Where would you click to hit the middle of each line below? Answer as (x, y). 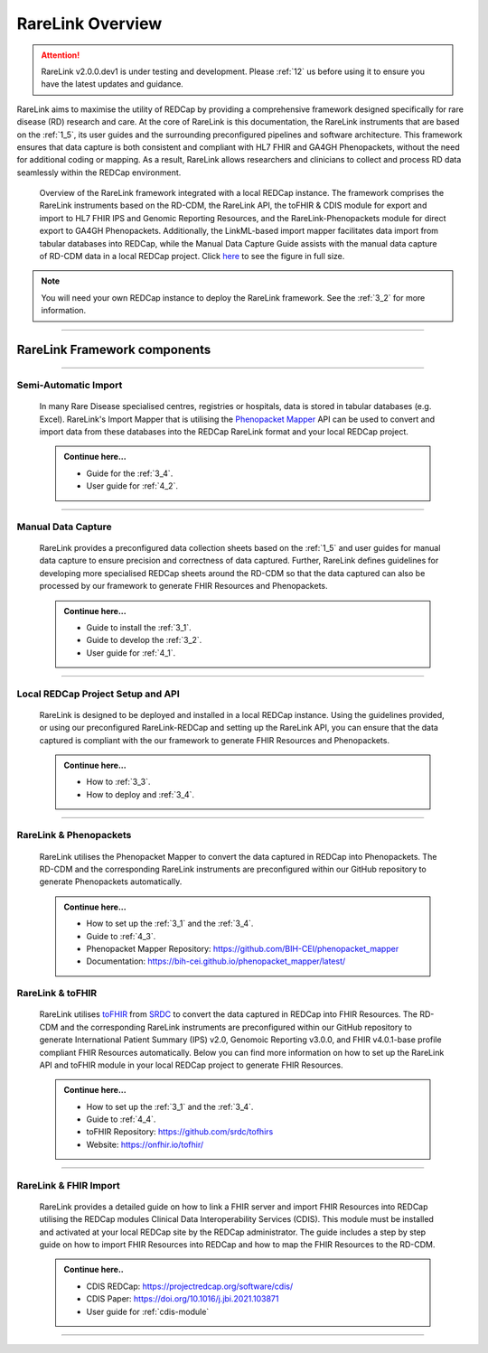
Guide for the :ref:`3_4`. (130, 473)
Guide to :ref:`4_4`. (121, 1119)
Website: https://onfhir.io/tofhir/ (145, 1144)
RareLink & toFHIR (57, 994)
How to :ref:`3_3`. (118, 782)
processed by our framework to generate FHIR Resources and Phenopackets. (184, 586)
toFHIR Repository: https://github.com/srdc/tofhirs (180, 1132)
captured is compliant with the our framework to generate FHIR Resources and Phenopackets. (215, 740)
